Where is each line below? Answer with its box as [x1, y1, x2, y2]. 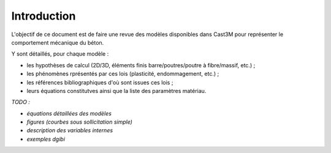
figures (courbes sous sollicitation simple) [26, 118, 133, 125]
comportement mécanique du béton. [11, 39, 104, 46]
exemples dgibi [26, 135, 66, 143]
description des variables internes [26, 127, 113, 134]
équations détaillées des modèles [26, 110, 112, 117]
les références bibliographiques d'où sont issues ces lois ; [26, 78, 173, 86]
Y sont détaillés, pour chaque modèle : [11, 50, 109, 58]
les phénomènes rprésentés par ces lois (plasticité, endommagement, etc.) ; [26, 70, 219, 78]
